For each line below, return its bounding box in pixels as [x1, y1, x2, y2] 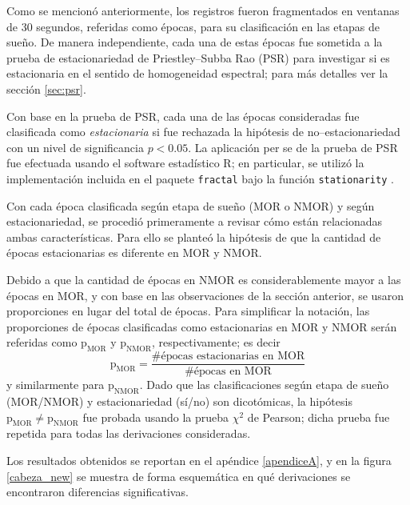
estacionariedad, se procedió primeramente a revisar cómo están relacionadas [6, 213, 383, 230]
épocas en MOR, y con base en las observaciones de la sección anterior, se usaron [6, 287, 404, 303]
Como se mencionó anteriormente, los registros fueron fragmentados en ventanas [6, 2, 400, 18]
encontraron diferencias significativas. [6, 483, 189, 500]
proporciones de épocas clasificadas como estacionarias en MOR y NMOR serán [6, 318, 397, 335]
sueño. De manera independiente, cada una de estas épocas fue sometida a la [6, 34, 383, 50]
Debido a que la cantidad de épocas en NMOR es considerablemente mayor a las [6, 271, 401, 287]
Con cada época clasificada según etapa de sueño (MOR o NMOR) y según [6, 197, 375, 214]
